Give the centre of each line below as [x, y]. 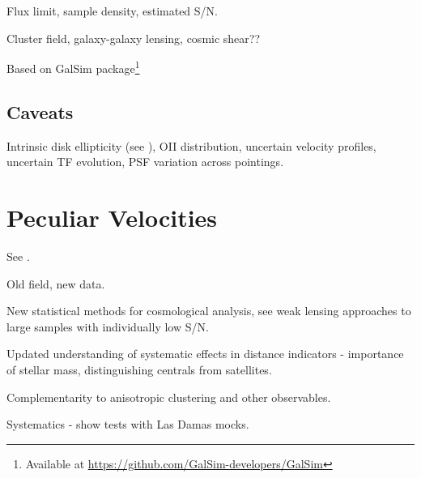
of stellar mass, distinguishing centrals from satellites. [139, 369]
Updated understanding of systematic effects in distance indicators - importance [205, 354]
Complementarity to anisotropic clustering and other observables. [169, 397]
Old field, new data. [56, 283]
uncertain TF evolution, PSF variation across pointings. [145, 162]
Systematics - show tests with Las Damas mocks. [128, 424]
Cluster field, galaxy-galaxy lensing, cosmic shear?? [134, 38]
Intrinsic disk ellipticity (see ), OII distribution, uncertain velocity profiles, [191, 145]
